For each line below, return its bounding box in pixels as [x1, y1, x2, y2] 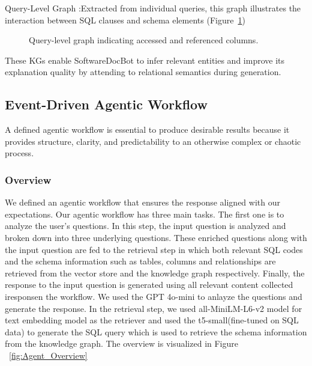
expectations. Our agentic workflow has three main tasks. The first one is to [5, 207, 284, 220]
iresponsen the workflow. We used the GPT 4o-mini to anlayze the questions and [5, 290, 302, 302]
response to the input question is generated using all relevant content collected [5, 278, 293, 291]
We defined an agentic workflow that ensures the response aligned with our [5, 196, 280, 209]
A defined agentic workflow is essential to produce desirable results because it [5, 123, 290, 136]
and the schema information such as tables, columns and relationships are [5, 255, 276, 267]
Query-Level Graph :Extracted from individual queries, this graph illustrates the [5, 2, 301, 14]
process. [5, 147, 34, 159]
